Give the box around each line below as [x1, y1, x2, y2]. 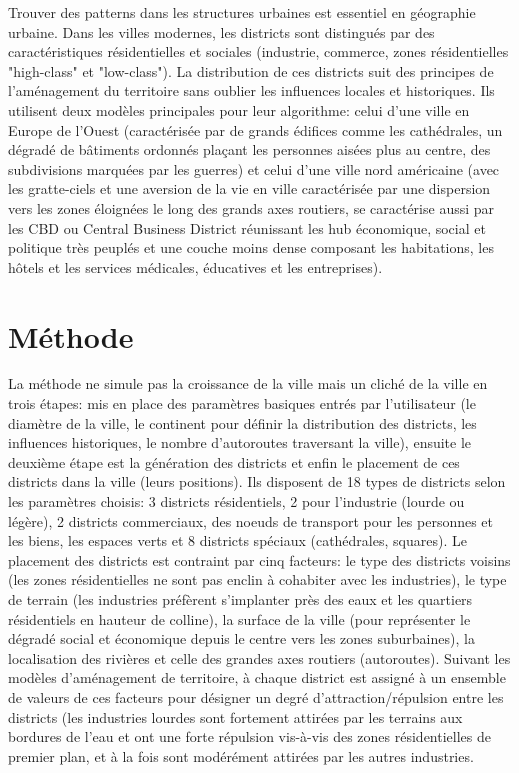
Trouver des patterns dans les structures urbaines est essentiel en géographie [8, 2, 476, 22]
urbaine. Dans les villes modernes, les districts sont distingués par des [8, 21, 435, 42]
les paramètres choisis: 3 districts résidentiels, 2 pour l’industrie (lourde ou [8, 491, 465, 511]
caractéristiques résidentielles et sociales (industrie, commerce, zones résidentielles [8, 41, 509, 62]
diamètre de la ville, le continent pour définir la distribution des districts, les [8, 412, 477, 433]
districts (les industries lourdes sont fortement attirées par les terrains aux [8, 706, 463, 727]
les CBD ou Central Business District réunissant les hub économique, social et [8, 217, 486, 238]
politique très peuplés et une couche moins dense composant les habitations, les [8, 237, 494, 258]
